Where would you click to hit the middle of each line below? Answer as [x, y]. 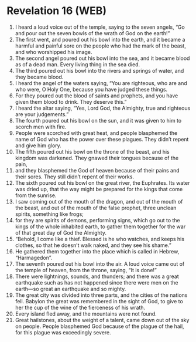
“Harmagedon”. [34, 258]
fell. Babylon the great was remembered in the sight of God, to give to [99, 301]
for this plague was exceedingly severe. [63, 332]
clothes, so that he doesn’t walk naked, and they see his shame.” [93, 245]
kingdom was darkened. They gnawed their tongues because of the [97, 158]
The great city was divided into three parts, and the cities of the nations [101, 295]
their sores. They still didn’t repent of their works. [74, 177]
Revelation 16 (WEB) [57, 11]
